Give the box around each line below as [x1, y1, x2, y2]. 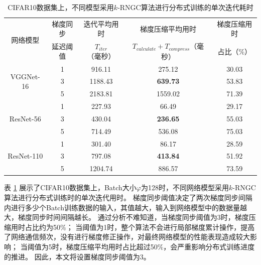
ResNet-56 [9, 113, 41, 123]
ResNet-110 [8, 151, 43, 161]
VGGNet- [10, 71, 40, 81]
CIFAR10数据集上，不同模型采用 [8, 2, 114, 12]
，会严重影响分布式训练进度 [163, 241, 255, 251]
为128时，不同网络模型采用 [141, 182, 229, 193]
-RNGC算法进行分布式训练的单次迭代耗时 [117, 2, 253, 12]
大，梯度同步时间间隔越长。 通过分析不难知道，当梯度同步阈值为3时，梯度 [4, 212, 249, 222]
